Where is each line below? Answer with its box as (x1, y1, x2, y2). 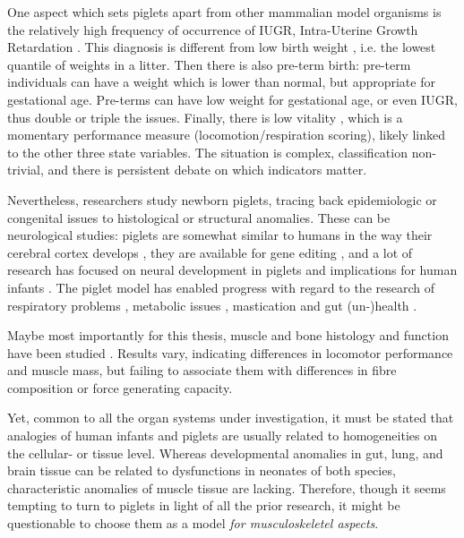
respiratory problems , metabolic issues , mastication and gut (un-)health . (7, 295, 417, 314)
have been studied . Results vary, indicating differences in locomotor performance (7, 343, 453, 362)
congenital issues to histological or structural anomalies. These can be (7, 208, 391, 226)
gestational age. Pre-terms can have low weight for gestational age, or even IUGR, (7, 90, 458, 108)
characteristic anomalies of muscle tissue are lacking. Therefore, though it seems (7, 478, 446, 497)
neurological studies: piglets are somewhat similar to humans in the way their (7, 226, 433, 244)
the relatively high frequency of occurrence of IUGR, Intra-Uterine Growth (7, 20, 418, 38)
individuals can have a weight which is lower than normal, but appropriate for (7, 73, 435, 91)
